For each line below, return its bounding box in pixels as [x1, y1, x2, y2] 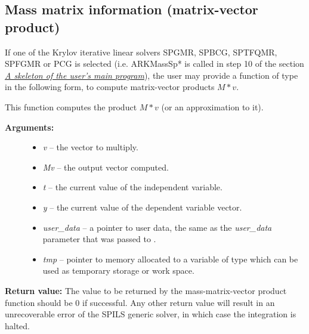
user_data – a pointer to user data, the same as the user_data [42, 221, 272, 233]
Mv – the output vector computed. [42, 160, 169, 173]
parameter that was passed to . [42, 233, 156, 245]
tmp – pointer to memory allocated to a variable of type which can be [42, 252, 298, 265]
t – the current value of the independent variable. [42, 181, 223, 193]
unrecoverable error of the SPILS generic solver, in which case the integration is [5, 308, 296, 320]
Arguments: [5, 120, 54, 133]
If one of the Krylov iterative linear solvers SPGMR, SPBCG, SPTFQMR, [5, 45, 277, 58]
